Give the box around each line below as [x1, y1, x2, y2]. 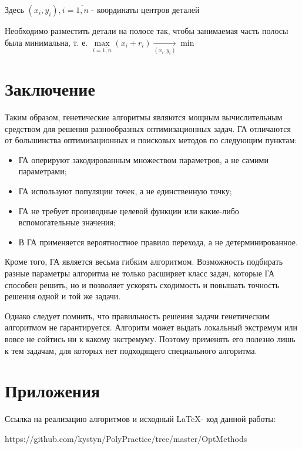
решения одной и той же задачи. [5, 290, 121, 302]
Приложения [5, 379, 100, 403]
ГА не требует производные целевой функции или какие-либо [18, 204, 239, 217]
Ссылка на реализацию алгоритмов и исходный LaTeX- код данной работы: [5, 413, 276, 425]
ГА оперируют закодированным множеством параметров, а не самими [18, 153, 269, 166]
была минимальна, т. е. [5, 36, 88, 48]
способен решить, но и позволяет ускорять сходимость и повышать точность [5, 278, 280, 291]
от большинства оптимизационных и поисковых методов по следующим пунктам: [5, 134, 297, 146]
